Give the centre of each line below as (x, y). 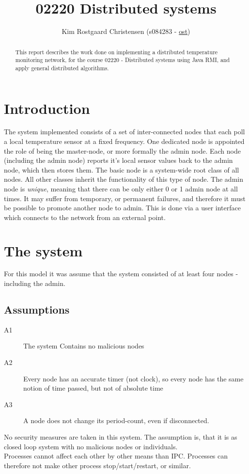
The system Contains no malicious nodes (84, 346)
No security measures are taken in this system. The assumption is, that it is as (121, 437)
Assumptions (37, 309)
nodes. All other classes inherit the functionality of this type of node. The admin (124, 179)
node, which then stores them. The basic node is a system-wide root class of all (122, 169)
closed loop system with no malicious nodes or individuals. (91, 446)
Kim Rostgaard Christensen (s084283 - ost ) (126, 31)
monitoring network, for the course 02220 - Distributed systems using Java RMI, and (123, 60)
